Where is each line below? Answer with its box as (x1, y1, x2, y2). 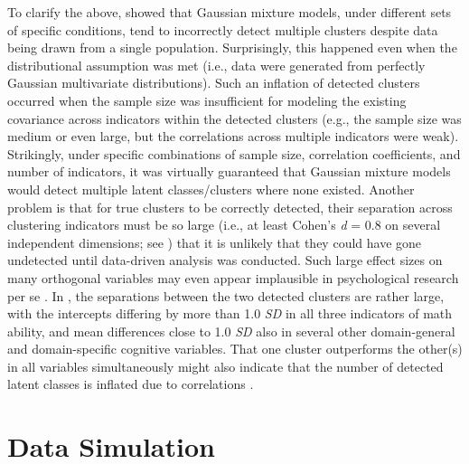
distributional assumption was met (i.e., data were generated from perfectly (7, 55, 426, 74)
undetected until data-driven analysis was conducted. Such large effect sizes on (7, 251, 443, 270)
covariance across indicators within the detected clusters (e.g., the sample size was (7, 109, 462, 128)
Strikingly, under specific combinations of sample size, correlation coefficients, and (7, 144, 461, 163)
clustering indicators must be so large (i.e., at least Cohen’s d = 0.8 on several (7, 215, 441, 234)
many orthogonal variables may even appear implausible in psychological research (7, 268, 459, 287)
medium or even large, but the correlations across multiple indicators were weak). (7, 127, 459, 146)
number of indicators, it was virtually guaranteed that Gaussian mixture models (7, 162, 451, 181)
